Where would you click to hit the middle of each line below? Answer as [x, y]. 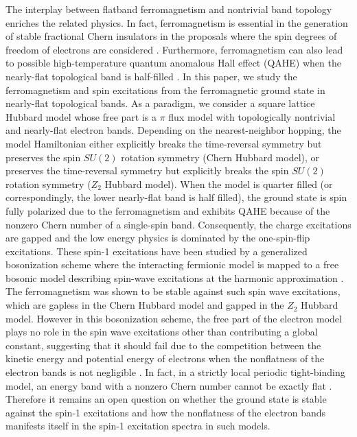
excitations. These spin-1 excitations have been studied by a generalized [157, 251]
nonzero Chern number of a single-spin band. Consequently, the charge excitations [178, 224]
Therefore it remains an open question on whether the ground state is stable [166, 399]
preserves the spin [43, 157]
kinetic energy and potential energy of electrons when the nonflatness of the [165, 358]
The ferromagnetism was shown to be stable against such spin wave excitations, [173, 291]
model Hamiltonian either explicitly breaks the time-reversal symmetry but [164, 143]
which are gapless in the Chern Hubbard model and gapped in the [145, 305]
